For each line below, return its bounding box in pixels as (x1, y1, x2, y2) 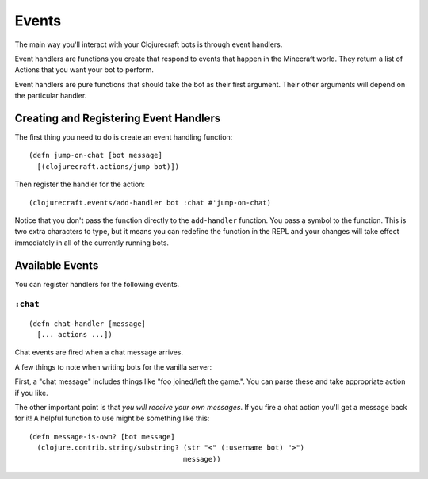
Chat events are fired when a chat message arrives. (14, 347, 184, 357)
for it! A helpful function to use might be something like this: (14, 413, 210, 423)
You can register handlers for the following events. (14, 279, 180, 289)
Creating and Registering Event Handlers (14, 111, 221, 125)
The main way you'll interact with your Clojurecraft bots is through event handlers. (14, 40, 283, 49)
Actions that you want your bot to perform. (14, 65, 155, 75)
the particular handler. (14, 91, 87, 101)
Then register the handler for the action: (14, 179, 146, 190)
